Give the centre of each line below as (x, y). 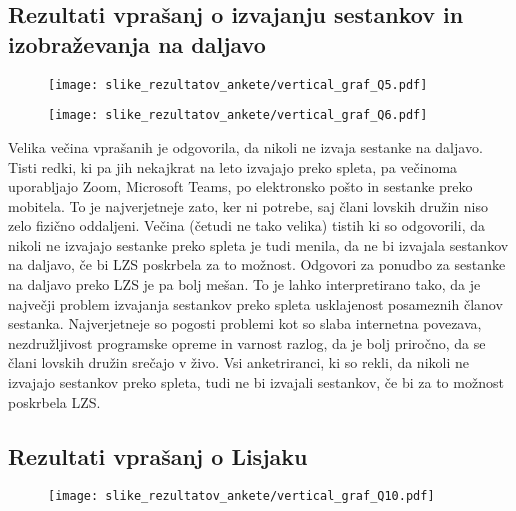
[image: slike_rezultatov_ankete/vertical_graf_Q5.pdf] (238, 84)
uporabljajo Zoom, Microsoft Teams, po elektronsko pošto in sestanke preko (240, 186)
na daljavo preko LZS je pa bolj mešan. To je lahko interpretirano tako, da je (244, 284)
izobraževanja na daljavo (137, 43)
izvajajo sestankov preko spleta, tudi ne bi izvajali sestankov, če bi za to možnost (256, 382)
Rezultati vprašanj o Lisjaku (158, 455)
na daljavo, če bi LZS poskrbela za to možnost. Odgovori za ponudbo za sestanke (257, 264)
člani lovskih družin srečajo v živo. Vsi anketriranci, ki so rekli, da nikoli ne (238, 362)
